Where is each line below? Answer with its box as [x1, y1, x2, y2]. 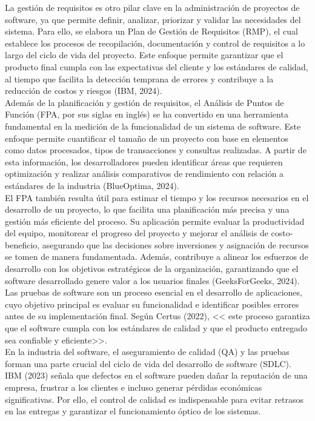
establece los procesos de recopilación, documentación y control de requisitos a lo [5, 36, 305, 49]
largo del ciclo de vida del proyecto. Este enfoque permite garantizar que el [5, 48, 283, 61]
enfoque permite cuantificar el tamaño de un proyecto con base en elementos [5, 131, 289, 144]
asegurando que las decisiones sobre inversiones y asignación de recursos [42, 238, 309, 251]
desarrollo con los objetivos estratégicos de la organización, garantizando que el [5, 262, 299, 275]
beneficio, [5, 238, 40, 251]
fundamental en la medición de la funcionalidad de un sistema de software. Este [5, 119, 301, 132]
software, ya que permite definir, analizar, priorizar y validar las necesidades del [5, 13, 301, 25]
